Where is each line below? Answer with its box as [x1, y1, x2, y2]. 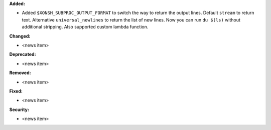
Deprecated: [9, 51, 36, 57]
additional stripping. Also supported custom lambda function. [22, 24, 149, 30]
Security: [9, 106, 30, 112]
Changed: [9, 33, 31, 39]
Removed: [9, 70, 31, 76]
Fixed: [9, 88, 23, 94]
